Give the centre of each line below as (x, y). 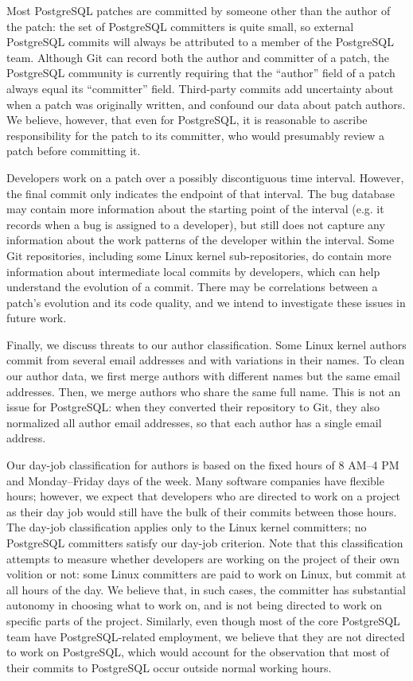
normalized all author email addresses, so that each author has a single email (194, 422)
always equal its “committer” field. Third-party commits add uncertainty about (200, 88)
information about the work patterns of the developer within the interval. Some (201, 240)
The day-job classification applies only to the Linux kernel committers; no (187, 527)
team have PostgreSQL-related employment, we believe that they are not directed (206, 636)
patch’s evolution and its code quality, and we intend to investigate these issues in (206, 302)
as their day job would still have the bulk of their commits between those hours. (202, 511)
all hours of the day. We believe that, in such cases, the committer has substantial (206, 589)
